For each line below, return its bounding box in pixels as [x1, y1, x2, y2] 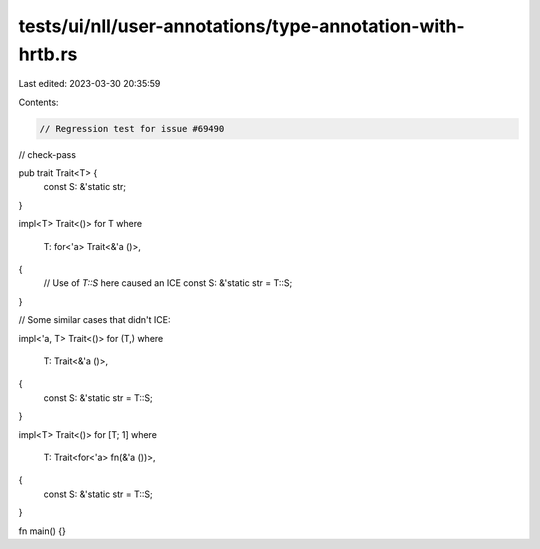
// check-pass [18, 148, 77, 160]
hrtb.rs [18, 43, 78, 65]
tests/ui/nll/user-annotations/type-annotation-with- [18, 15, 465, 37]
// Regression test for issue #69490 [39, 123, 225, 134]
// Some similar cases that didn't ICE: [18, 314, 171, 326]
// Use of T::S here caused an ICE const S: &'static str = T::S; [43, 277, 293, 289]
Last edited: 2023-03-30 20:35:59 [18, 78, 161, 90]
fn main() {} [18, 525, 67, 537]
